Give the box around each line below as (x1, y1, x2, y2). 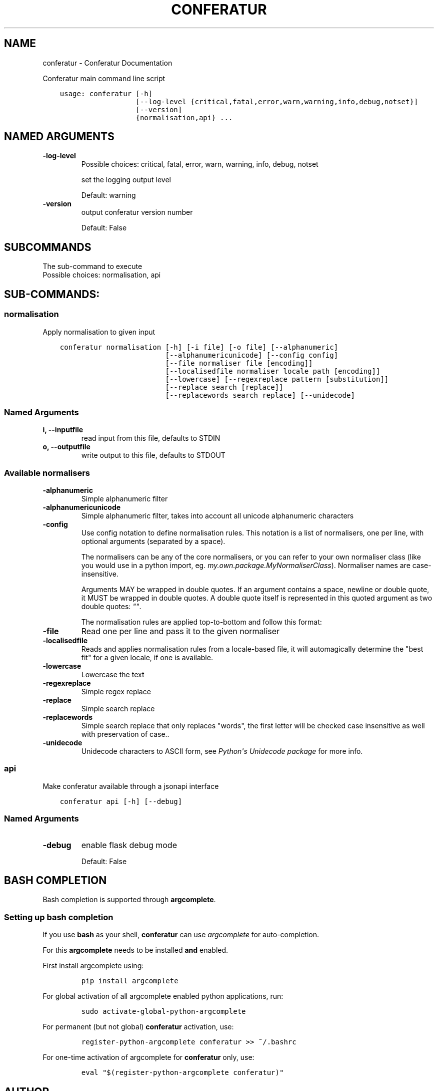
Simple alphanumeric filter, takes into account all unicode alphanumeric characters (81, 511, 354, 520)
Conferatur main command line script (42, 74, 165, 83)
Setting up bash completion (4, 912, 113, 922)
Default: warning (81, 191, 136, 200)
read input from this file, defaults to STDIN (81, 434, 220, 443)
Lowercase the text (81, 670, 144, 679)
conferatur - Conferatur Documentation (42, 58, 172, 67)
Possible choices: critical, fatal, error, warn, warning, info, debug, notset (81, 160, 318, 169)
